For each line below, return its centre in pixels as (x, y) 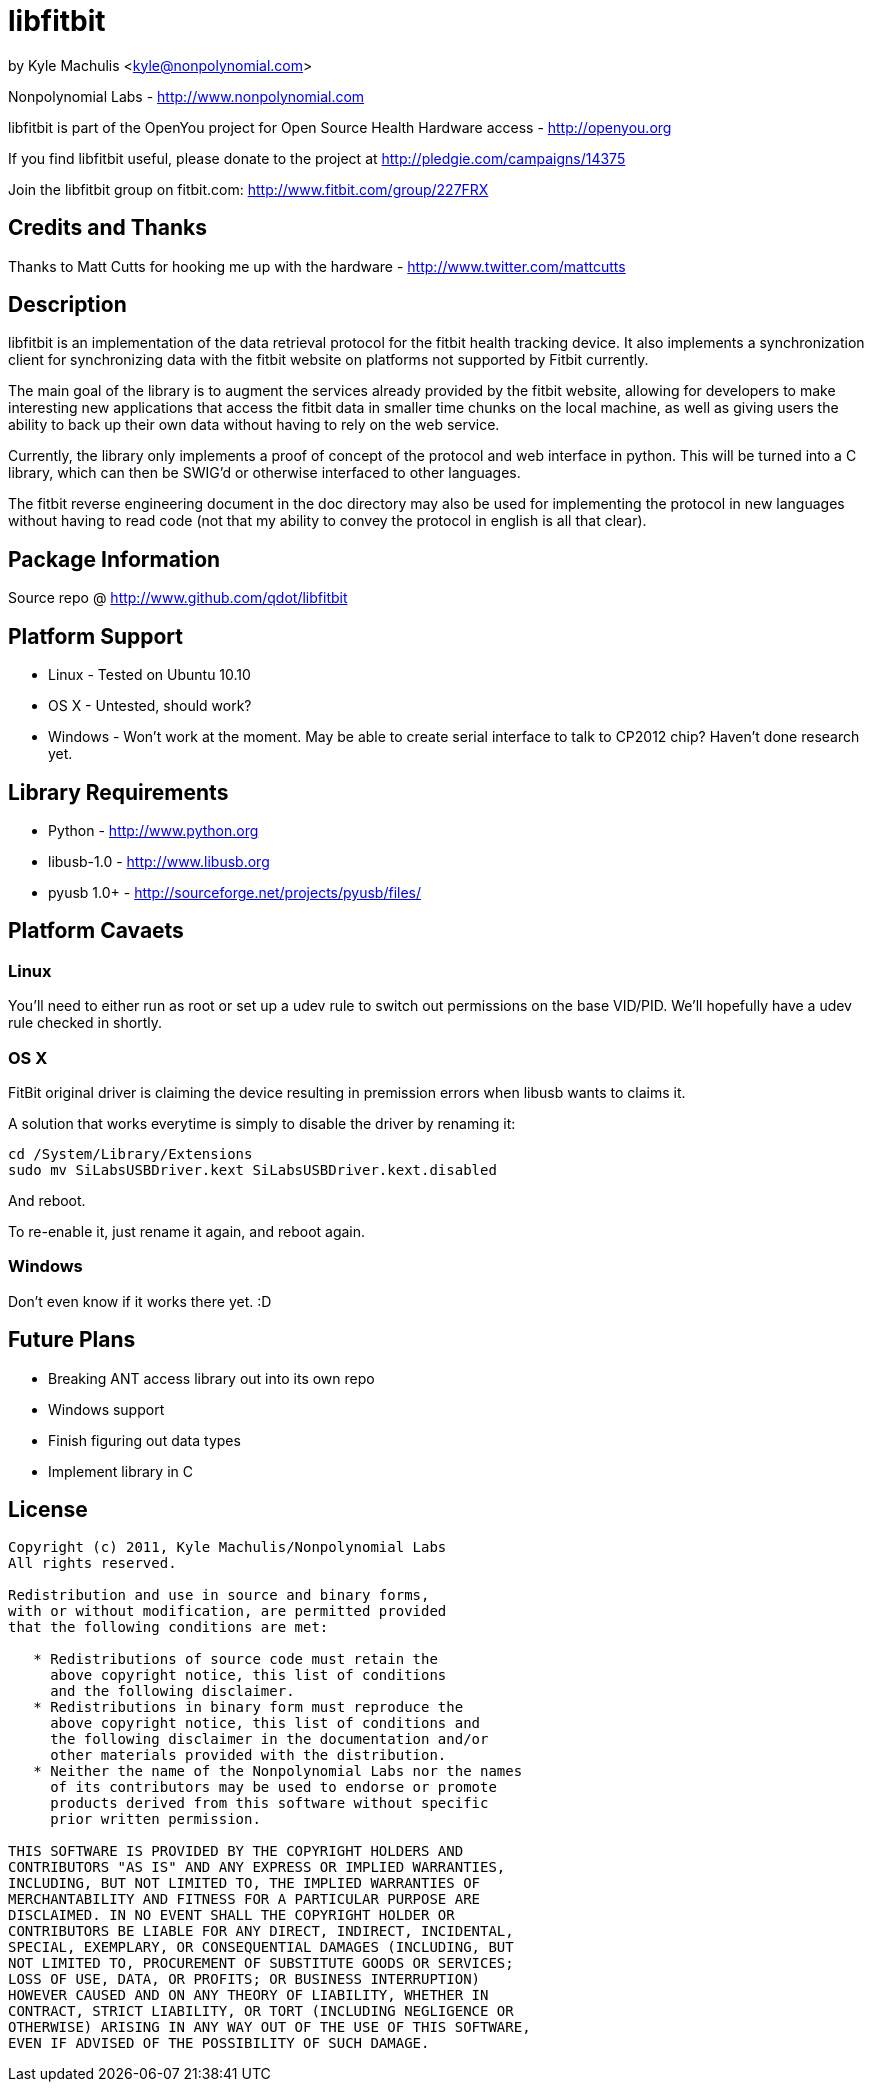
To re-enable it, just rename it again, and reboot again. (187, 1231)
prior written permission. (155, 1819)
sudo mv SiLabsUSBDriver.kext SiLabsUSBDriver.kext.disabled (252, 1169)
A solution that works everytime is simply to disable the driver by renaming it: (262, 1123)
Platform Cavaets (96, 931)
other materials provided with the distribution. (248, 1755)
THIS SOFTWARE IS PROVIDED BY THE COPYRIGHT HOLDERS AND (236, 1851)
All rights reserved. (92, 1563)
